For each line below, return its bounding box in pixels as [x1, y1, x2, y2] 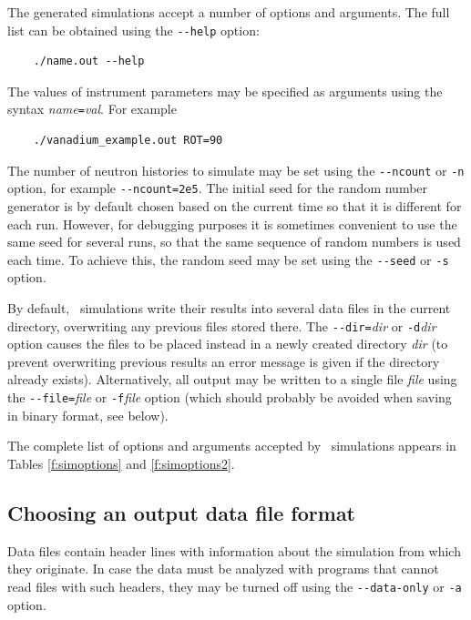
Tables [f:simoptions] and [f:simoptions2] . [7, 453, 235, 473]
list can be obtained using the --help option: [7, 20, 260, 39]
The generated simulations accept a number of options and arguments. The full [7, 3, 450, 21]
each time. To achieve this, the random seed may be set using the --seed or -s [7, 249, 449, 269]
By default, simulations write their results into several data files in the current [7, 299, 451, 318]
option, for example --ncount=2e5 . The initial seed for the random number [7, 178, 428, 198]
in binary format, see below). [7, 405, 169, 424]
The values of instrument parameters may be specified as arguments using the [7, 81, 443, 100]
